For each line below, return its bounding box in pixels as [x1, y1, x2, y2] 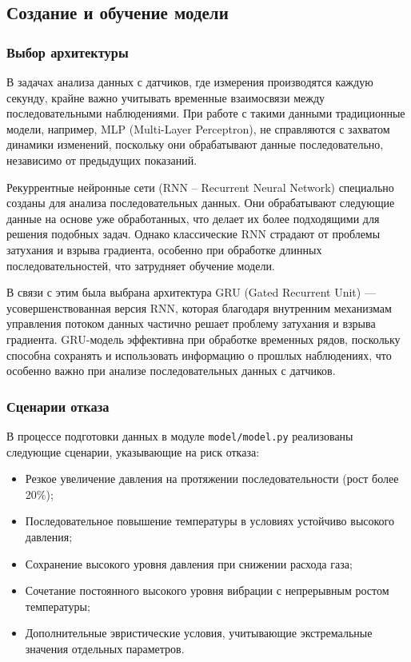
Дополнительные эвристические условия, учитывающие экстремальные [25, 624, 373, 641]
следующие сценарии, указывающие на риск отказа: [6, 443, 260, 460]
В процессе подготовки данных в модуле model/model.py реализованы [6, 427, 353, 444]
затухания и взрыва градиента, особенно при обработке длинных [6, 241, 322, 257]
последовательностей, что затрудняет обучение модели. [6, 257, 275, 273]
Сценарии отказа [6, 396, 110, 416]
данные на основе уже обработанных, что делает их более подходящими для [6, 209, 380, 226]
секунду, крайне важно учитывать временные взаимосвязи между [6, 89, 325, 106]
